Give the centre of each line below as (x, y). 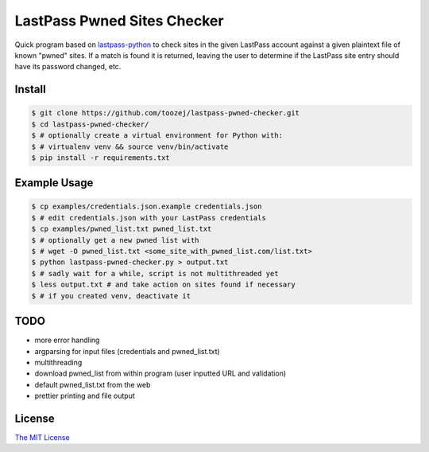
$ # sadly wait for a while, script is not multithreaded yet (155, 273)
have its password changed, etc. (68, 67)
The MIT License (43, 437)
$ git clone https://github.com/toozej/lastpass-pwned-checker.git (166, 113)
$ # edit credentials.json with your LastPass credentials (149, 218)
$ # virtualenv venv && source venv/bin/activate (130, 146)
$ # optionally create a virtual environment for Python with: (157, 136)
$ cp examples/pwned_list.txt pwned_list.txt (122, 229)
